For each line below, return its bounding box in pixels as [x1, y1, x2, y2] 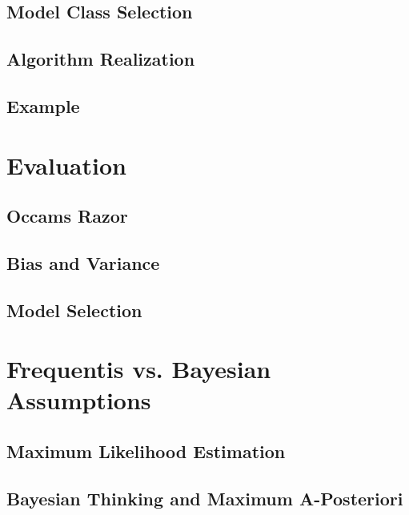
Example [6, 93, 80, 118]
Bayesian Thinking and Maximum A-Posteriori [6, 485, 403, 510]
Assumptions [6, 384, 151, 416]
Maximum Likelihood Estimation [6, 439, 286, 464]
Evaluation [6, 148, 126, 181]
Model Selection [6, 297, 142, 322]
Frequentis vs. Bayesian [6, 352, 271, 385]
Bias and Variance [6, 250, 160, 275]
